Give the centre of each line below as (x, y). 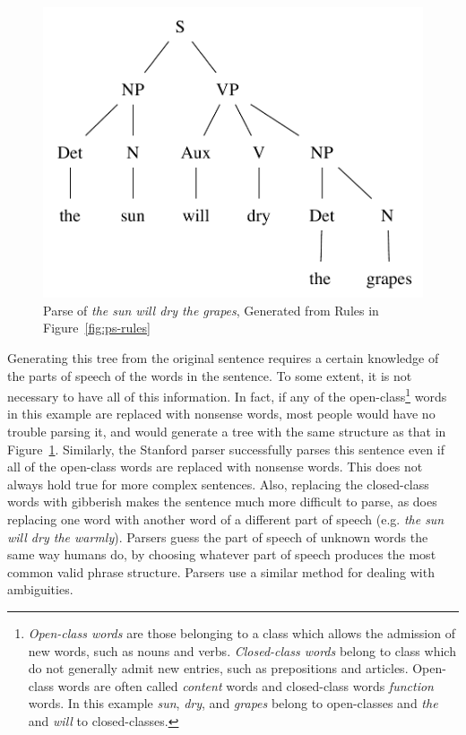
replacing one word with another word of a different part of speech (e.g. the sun (226, 519)
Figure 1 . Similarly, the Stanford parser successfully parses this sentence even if (226, 449)
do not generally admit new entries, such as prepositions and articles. (218, 668)
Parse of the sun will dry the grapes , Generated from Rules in (211, 310)
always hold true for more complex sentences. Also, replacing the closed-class (218, 484)
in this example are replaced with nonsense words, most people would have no (221, 414)
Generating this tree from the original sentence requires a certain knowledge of (223, 357)
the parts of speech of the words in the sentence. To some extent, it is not (210, 375)
